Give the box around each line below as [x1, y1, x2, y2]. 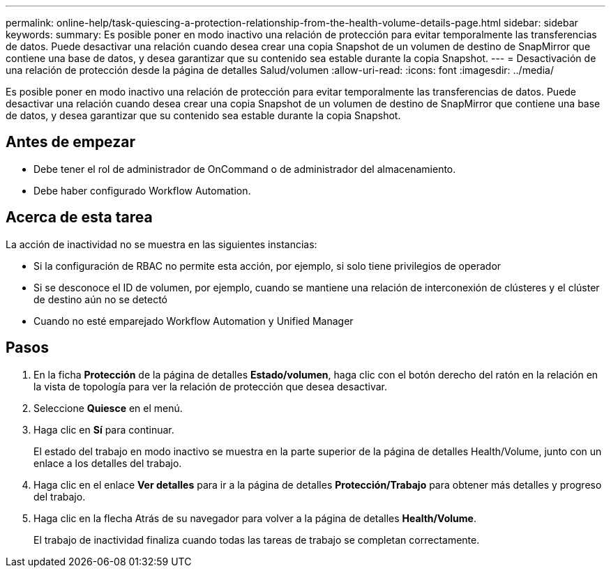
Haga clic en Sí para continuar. [33, 423, 174, 436]
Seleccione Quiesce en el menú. [33, 402, 183, 414]
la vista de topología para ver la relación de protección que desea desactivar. [33, 380, 388, 392]
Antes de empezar [6, 133, 135, 151]
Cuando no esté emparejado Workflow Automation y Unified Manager [33, 314, 354, 327]
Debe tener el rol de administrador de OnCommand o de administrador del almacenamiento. [33, 162, 456, 175]
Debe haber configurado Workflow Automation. [33, 184, 251, 197]
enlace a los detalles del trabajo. [33, 457, 182, 469]
